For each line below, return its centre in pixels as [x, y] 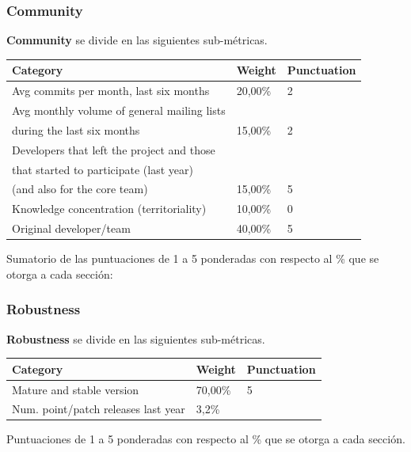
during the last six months [76, 129]
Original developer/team [71, 228]
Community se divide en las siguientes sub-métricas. [137, 40]
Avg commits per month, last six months [111, 91]
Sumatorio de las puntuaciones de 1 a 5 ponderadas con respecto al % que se [193, 258]
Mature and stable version [76, 389]
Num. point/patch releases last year [99, 409]
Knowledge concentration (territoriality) [109, 209]
